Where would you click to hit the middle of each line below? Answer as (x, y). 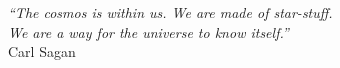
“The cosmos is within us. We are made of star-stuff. (170, 12)
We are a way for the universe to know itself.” (148, 31)
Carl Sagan (42, 51)
